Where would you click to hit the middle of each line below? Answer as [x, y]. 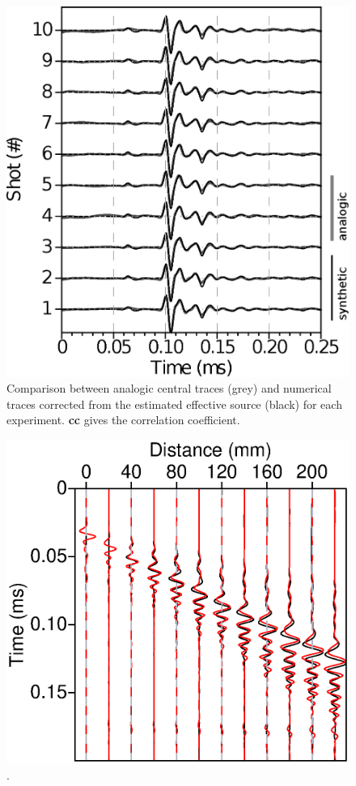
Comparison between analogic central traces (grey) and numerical [169, 388]
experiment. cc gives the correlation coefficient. [123, 420]
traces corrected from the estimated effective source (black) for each [174, 404]
